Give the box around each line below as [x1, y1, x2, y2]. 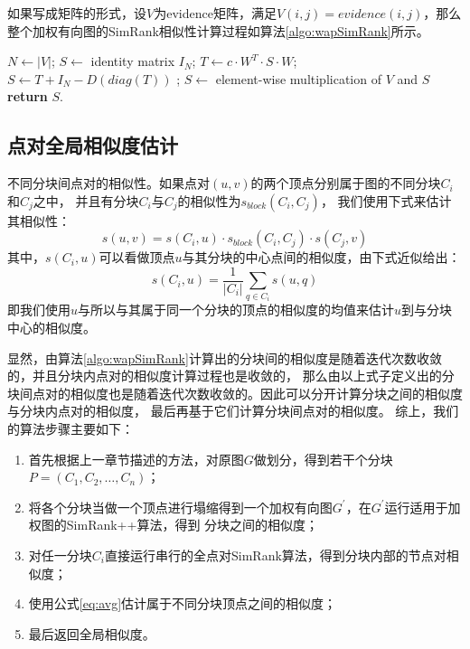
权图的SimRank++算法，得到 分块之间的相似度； [28, 515, 319, 534]
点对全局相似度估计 [7, 131, 178, 159]
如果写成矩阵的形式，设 [7, 4, 146, 22]
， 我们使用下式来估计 [320, 191, 452, 210]
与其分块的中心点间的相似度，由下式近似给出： [182, 248, 461, 267]
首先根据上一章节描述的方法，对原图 [28, 449, 244, 468]
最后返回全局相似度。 [28, 624, 155, 643]
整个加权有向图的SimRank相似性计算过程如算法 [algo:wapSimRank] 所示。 [7, 21, 429, 40]
